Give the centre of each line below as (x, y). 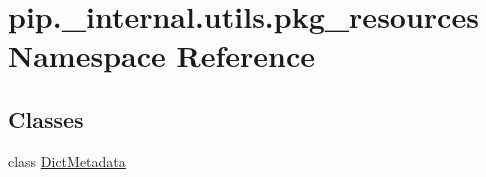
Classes (46, 118)
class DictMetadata (67, 160)
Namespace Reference (161, 55)
